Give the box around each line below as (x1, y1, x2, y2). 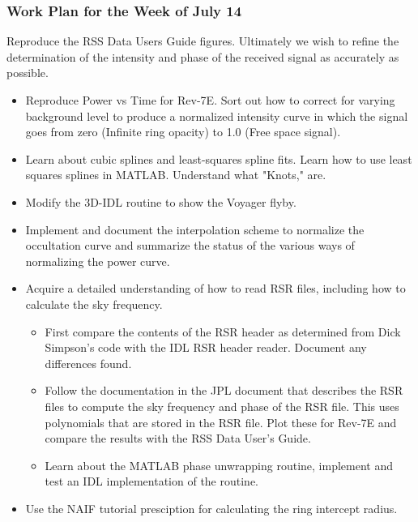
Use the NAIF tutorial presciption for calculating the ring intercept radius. (25, 499, 398, 516)
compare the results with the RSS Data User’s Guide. (45, 430, 311, 447)
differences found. (45, 354, 132, 371)
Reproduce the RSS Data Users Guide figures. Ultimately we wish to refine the (6, 32, 399, 49)
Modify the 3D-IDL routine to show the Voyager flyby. (25, 193, 296, 210)
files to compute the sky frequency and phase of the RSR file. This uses (45, 397, 399, 414)
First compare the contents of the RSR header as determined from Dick (45, 323, 401, 340)
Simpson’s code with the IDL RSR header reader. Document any (45, 339, 367, 356)
